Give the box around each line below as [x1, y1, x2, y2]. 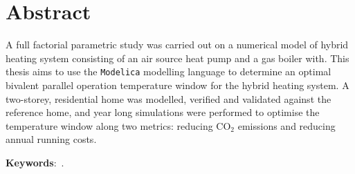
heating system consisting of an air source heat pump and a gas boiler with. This [6, 50, 349, 65]
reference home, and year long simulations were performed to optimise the [6, 105, 320, 119]
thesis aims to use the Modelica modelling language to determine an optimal [6, 64, 331, 79]
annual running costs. [6, 132, 97, 146]
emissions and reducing [237, 118, 336, 133]
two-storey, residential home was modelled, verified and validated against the [6, 91, 331, 106]
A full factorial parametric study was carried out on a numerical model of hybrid [6, 37, 349, 52]
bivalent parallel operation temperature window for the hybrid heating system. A [6, 77, 349, 92]
